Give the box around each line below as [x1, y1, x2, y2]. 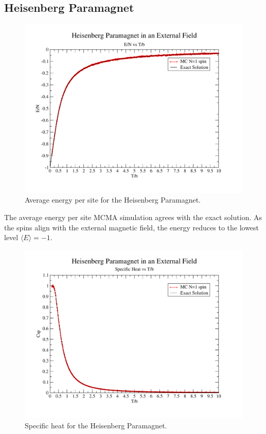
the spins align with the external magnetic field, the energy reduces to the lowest [4, 222, 259, 232]
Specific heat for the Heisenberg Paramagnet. [25, 420, 167, 430]
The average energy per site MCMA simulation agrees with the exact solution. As [4, 211, 262, 222]
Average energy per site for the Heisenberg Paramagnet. [25, 194, 201, 205]
